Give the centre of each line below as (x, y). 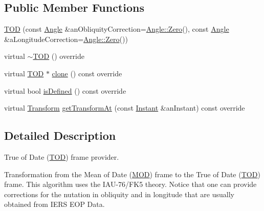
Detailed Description (60, 135)
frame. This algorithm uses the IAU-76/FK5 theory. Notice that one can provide (130, 184)
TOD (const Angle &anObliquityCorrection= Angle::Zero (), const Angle (117, 29)
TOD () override (59, 56)
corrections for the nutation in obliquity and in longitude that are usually (119, 194)
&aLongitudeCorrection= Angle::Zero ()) (66, 39)
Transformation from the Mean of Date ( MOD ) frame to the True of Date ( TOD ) (132, 174)
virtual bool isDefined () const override (65, 90)
